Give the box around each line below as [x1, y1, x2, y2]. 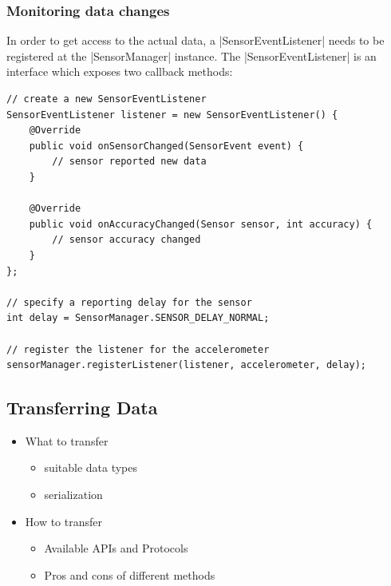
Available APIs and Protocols [44, 540, 188, 556]
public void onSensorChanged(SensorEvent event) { [29, 140, 304, 152]
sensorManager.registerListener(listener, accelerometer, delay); [6, 359, 367, 371]
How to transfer [25, 513, 103, 529]
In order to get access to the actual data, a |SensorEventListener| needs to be [6, 32, 385, 49]
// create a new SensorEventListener [6, 93, 207, 105]
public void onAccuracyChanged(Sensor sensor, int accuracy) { [29, 218, 373, 230]
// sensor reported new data [52, 156, 207, 168]
